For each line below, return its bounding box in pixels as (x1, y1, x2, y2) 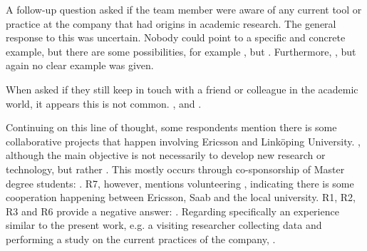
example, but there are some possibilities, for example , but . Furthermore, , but (6, 43, 356, 58)
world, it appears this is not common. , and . (6, 96, 202, 111)
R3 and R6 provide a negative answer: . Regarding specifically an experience (6, 203, 339, 218)
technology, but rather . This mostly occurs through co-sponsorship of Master (6, 161, 345, 176)
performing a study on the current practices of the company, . (6, 231, 276, 246)
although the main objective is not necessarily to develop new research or (6, 148, 326, 163)
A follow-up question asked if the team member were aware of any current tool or (6, 2, 362, 16)
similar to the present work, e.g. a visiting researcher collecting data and (6, 217, 322, 232)
